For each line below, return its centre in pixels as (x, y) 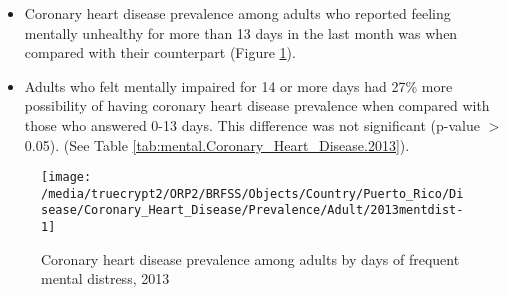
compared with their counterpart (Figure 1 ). (160, 52)
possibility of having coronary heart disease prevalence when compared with (257, 105)
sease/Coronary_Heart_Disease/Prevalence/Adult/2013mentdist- (252, 210)
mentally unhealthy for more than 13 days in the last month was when (241, 32)
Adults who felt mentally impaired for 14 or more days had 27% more (238, 85)
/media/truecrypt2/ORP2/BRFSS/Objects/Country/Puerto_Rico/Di (252, 193)
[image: (66, 177)
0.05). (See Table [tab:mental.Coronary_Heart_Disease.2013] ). (217, 144)
